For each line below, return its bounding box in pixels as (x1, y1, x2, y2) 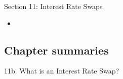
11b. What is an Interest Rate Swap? (4, 65, 119, 76)
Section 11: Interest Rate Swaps (4, 1, 103, 11)
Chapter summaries (4, 42, 109, 57)
